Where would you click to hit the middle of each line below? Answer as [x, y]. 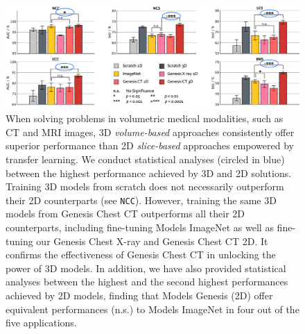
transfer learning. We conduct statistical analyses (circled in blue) [145, 159]
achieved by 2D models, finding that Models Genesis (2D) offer [139, 295]
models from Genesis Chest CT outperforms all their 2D [125, 214]
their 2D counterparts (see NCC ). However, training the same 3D [141, 200]
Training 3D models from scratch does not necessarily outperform [145, 186]
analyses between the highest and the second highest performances [147, 282]
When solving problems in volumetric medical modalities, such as [145, 118]
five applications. [41, 323]
